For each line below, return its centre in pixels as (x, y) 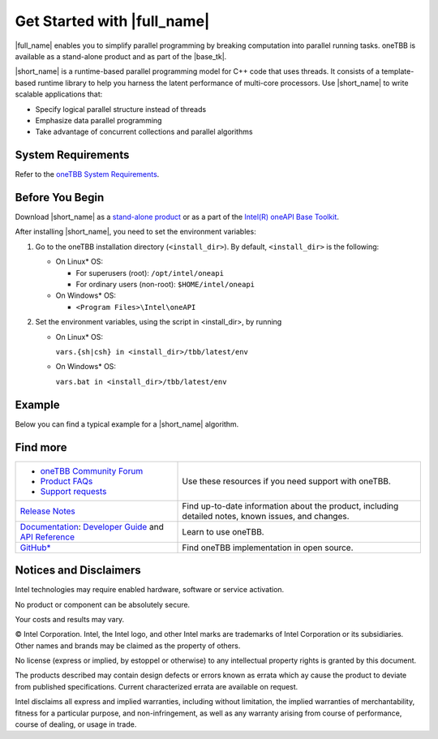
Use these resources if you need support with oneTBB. (286, 481)
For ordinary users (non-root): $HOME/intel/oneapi (165, 285)
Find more (41, 447)
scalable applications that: (59, 94)
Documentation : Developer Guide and (92, 526)
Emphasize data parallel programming (99, 120)
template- (398, 71)
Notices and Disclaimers (78, 571)
